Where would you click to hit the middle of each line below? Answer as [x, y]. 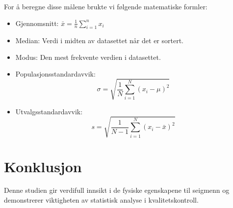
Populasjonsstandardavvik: [55, 73]
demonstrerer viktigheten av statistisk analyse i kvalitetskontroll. [101, 199]
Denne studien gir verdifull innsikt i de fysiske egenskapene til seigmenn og [117, 190]
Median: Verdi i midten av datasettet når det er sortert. [99, 40]
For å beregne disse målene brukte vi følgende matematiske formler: [106, 6]
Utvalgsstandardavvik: [49, 111]
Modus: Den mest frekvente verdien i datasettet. [88, 57]
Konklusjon [43, 167]
